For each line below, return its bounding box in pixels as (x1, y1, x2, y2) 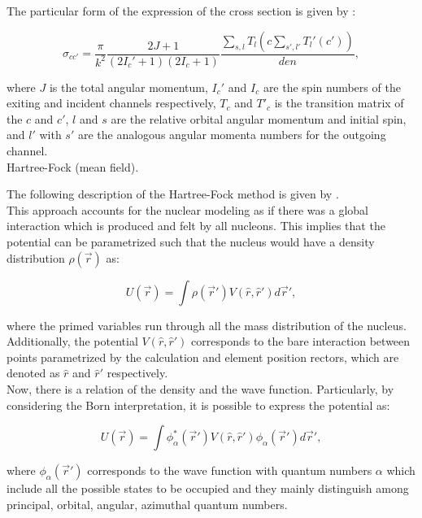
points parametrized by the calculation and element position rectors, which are (7, 348, 399, 365)
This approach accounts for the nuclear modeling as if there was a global (7, 201, 368, 218)
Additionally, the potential (7, 333, 138, 350)
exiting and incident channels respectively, (7, 94, 216, 111)
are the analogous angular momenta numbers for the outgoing (77, 126, 386, 143)
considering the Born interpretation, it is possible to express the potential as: (7, 396, 390, 413)
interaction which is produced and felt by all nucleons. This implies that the (7, 217, 385, 234)
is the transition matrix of (274, 94, 404, 111)
